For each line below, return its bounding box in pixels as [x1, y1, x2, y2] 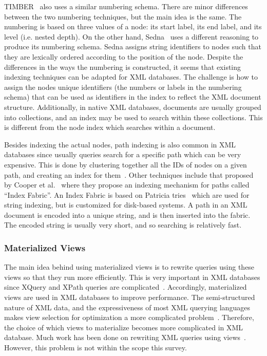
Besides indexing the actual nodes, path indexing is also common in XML [4, 139, 236, 149]
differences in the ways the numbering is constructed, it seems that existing [4, 61, 241, 72]
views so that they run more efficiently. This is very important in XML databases [4, 271, 260, 282]
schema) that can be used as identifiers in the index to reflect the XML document [4, 91, 261, 102]
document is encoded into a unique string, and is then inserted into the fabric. [4, 209, 251, 220]
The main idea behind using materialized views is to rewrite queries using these [4, 261, 255, 272]
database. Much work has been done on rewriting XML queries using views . [4, 332, 246, 343]
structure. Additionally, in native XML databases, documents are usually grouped [4, 101, 261, 112]
